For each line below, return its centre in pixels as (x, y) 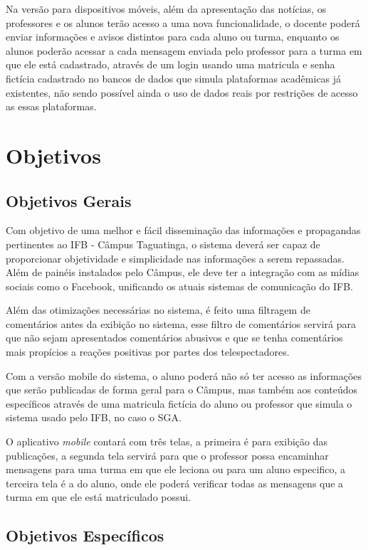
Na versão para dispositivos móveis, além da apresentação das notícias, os (166, 9)
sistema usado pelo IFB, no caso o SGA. (94, 417)
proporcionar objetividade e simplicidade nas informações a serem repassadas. (175, 258)
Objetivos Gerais (69, 200)
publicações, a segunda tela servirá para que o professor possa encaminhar (167, 455)
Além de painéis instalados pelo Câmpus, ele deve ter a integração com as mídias (183, 272)
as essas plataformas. (51, 106)
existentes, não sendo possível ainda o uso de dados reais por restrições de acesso (182, 92)
